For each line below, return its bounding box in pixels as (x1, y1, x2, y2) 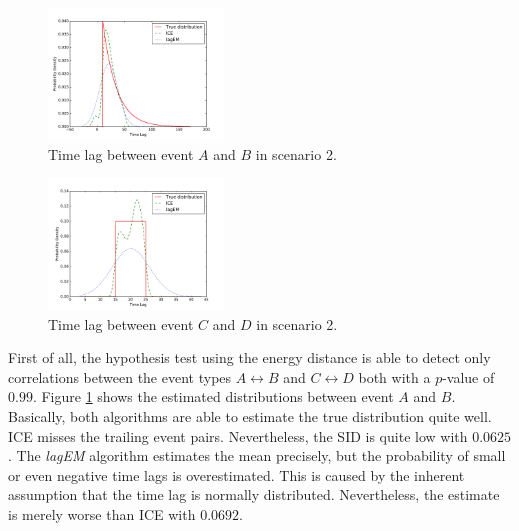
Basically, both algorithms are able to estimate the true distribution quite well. (8, 406, 492, 427)
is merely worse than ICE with (8, 504, 196, 525)
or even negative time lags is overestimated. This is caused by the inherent (8, 464, 465, 485)
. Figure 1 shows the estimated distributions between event (32, 386, 394, 407)
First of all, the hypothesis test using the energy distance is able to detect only (8, 347, 491, 368)
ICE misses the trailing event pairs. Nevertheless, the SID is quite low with (8, 425, 468, 446)
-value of (442, 366, 495, 387)
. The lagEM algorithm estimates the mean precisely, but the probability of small (8, 445, 506, 466)
